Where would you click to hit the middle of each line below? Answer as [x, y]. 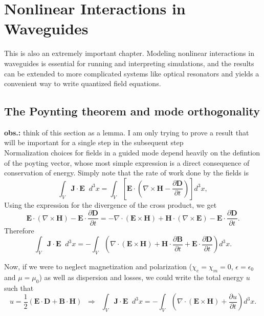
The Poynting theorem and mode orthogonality [132, 111]
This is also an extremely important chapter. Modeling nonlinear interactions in [129, 53]
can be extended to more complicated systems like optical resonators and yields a [132, 73]
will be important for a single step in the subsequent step [94, 142]
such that [19, 288]
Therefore [19, 230]
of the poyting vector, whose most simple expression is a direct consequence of [127, 162]
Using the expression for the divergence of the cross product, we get [111, 204]
